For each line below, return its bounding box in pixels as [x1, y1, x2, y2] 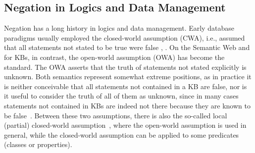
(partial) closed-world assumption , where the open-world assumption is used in [4, 120, 247, 130]
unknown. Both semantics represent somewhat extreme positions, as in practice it [4, 71, 252, 82]
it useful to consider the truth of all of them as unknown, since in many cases [4, 91, 239, 101]
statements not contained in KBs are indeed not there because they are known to [4, 100, 251, 110]
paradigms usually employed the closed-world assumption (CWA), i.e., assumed [4, 32, 245, 43]
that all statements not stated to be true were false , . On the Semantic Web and [4, 42, 250, 52]
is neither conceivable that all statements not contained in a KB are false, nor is [4, 81, 247, 91]
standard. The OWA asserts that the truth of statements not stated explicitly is [4, 61, 247, 72]
